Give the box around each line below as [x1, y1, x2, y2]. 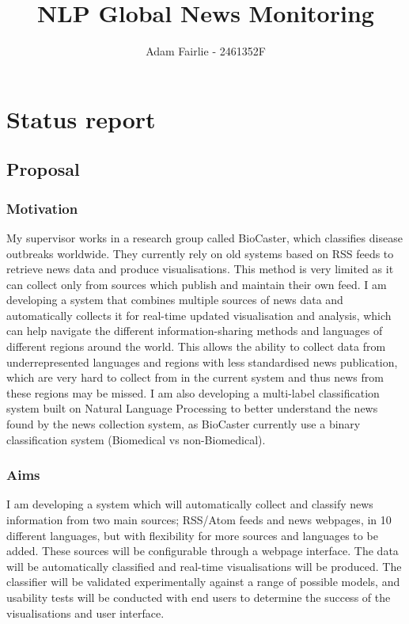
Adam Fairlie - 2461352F [146, 43, 266, 59]
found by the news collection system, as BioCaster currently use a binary [6, 416, 361, 432]
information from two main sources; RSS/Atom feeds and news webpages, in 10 [6, 512, 392, 528]
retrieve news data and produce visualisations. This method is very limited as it [6, 261, 394, 277]
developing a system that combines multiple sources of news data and [6, 291, 343, 308]
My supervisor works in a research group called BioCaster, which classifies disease [6, 229, 403, 245]
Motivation [6, 198, 78, 218]
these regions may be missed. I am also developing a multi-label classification [6, 384, 380, 401]
